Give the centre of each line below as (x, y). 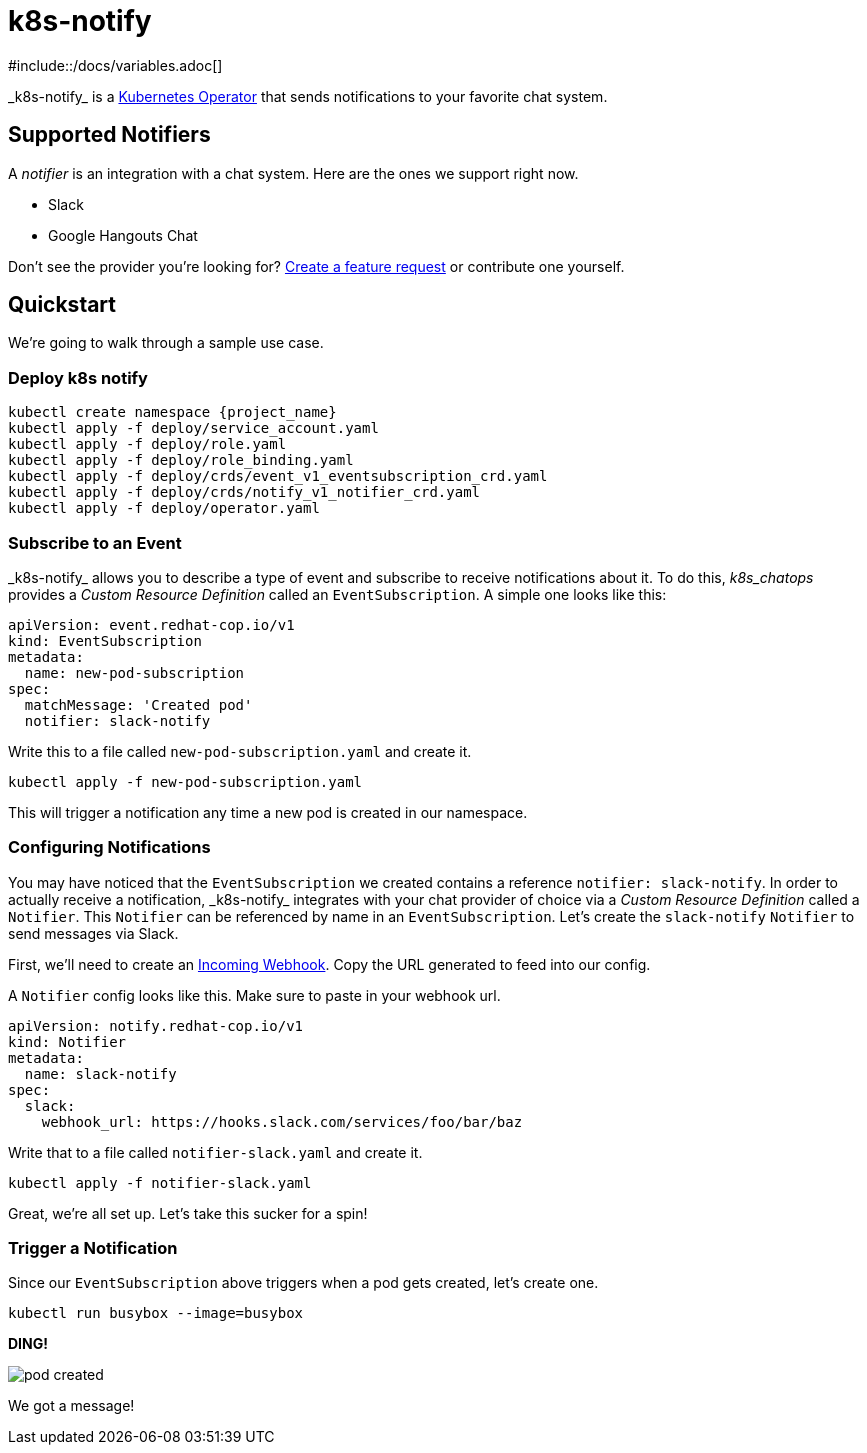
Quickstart (62, 305)
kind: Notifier (67, 1041)
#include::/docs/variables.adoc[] (115, 65)
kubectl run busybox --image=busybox (156, 1313)
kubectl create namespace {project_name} (172, 412)
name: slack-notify (100, 1073)
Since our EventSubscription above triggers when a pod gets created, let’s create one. (303, 1283)
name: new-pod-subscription (134, 672)
